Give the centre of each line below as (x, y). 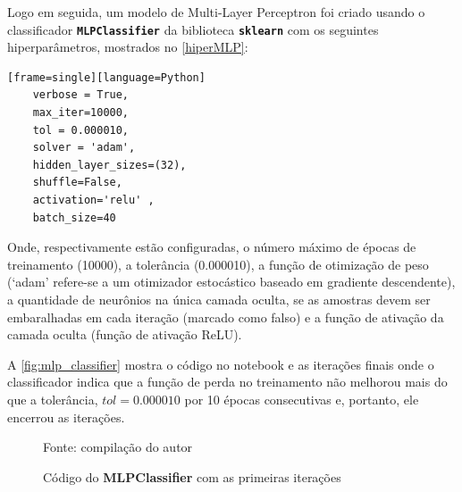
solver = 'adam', (84, 148)
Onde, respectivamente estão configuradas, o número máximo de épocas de (212, 247)
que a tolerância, (53, 399)
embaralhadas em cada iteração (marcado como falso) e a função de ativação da (226, 317)
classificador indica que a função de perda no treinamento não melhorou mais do (227, 382)
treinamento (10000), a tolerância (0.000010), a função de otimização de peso (218, 264)
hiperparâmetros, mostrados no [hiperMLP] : (128, 47)
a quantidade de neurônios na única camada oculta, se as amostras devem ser (219, 299)
